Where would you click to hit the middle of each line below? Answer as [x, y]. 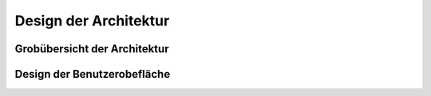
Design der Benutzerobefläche [93, 74]
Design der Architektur [92, 21]
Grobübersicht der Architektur [92, 49]
